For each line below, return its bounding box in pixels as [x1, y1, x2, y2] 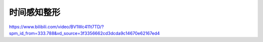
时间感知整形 [9, 7, 61, 18]
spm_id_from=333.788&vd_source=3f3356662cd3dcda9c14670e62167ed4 [9, 30, 160, 36]
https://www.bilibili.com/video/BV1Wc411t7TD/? [9, 24, 104, 30]
